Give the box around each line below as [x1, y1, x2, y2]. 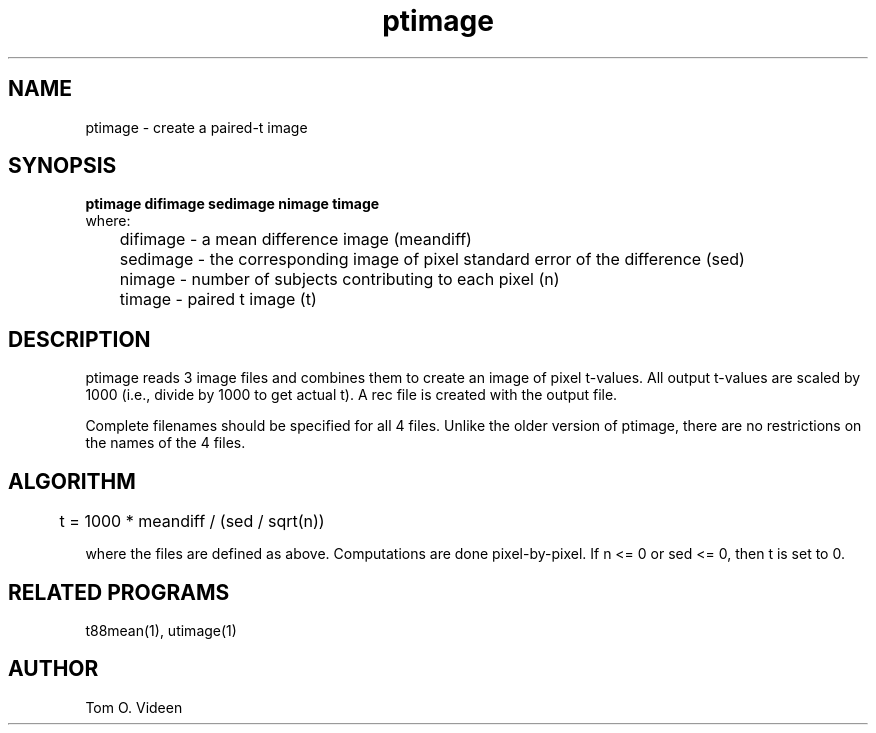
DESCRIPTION [8, 326, 151, 352]
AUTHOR [8, 656, 99, 682]
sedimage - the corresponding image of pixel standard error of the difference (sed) [119, 249, 745, 270]
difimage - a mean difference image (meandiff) [119, 229, 472, 250]
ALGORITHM [8, 468, 136, 494]
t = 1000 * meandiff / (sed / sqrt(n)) [59, 511, 325, 532]
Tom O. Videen [85, 698, 183, 716]
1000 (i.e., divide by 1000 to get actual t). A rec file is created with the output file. [85, 386, 618, 404]
